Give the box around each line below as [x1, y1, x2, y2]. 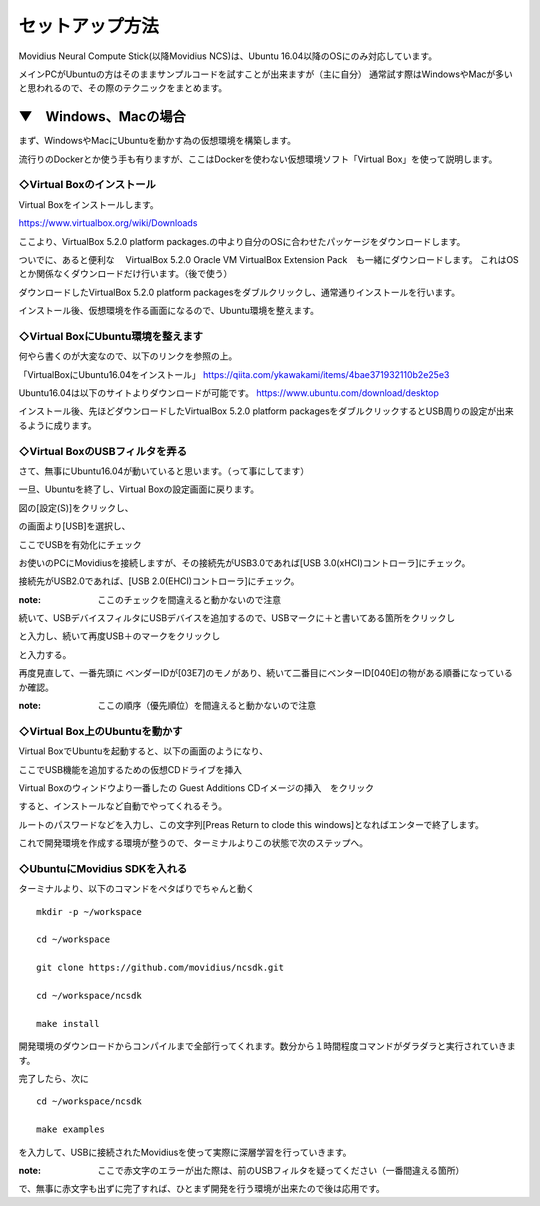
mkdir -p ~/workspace [36, 906, 142, 917]
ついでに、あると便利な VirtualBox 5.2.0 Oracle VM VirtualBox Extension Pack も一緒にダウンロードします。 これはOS [18, 253, 519, 265]
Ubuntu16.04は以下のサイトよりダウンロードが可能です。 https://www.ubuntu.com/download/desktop [18, 387, 440, 399]
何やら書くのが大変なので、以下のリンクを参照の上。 [18, 350, 238, 362]
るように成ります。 [18, 419, 97, 431]
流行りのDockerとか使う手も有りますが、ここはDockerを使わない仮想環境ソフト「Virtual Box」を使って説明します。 [18, 153, 498, 165]
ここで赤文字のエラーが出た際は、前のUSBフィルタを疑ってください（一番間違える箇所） [97, 1164, 465, 1176]
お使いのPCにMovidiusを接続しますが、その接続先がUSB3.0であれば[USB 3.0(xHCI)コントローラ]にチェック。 [18, 556, 471, 569]
